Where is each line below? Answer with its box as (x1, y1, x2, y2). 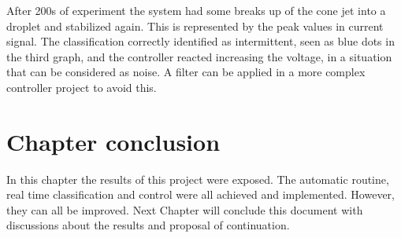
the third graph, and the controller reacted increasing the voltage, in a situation (6, 48, 392, 64)
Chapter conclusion (6, 125, 221, 157)
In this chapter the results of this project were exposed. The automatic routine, (6, 170, 389, 187)
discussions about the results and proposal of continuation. (6, 217, 290, 233)
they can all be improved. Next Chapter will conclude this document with (6, 201, 363, 218)
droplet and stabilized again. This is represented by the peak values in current (6, 17, 384, 34)
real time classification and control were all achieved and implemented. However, (6, 186, 395, 203)
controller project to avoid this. (6, 79, 157, 95)
